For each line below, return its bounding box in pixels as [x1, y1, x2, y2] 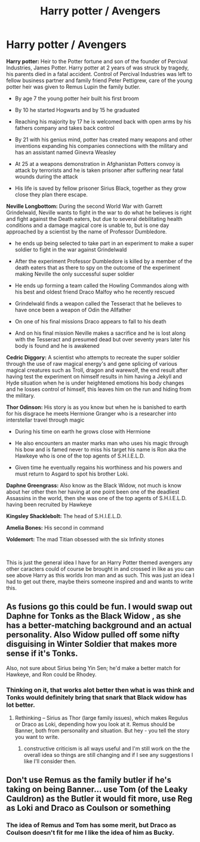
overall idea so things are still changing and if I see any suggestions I [23, 752, 193, 759]
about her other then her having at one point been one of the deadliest [6, 488, 180, 495]
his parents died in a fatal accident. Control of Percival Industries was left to [6, 70, 192, 77]
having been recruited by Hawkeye [6, 501, 93, 508]
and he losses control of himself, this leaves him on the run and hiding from [6, 385, 191, 393]
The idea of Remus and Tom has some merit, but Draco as [6, 821, 177, 829]
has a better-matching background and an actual [6, 620, 192, 631]
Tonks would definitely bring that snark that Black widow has [6, 693, 187, 701]
